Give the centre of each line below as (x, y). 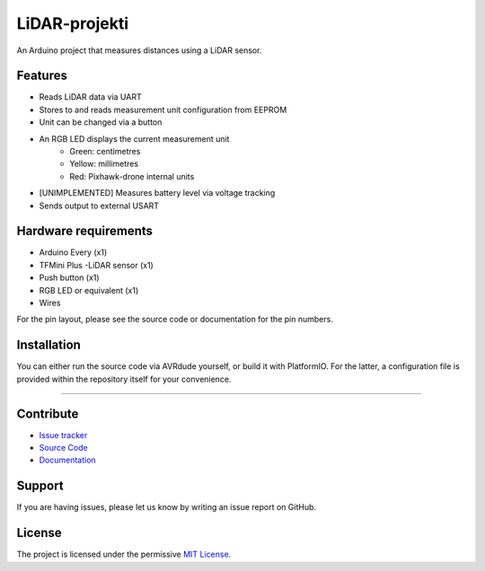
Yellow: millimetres (104, 164)
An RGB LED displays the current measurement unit (134, 138)
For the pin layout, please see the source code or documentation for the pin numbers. (175, 320)
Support (40, 486)
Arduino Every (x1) (73, 252)
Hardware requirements (84, 231)
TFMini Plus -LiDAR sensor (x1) (97, 265)
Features (42, 76)
